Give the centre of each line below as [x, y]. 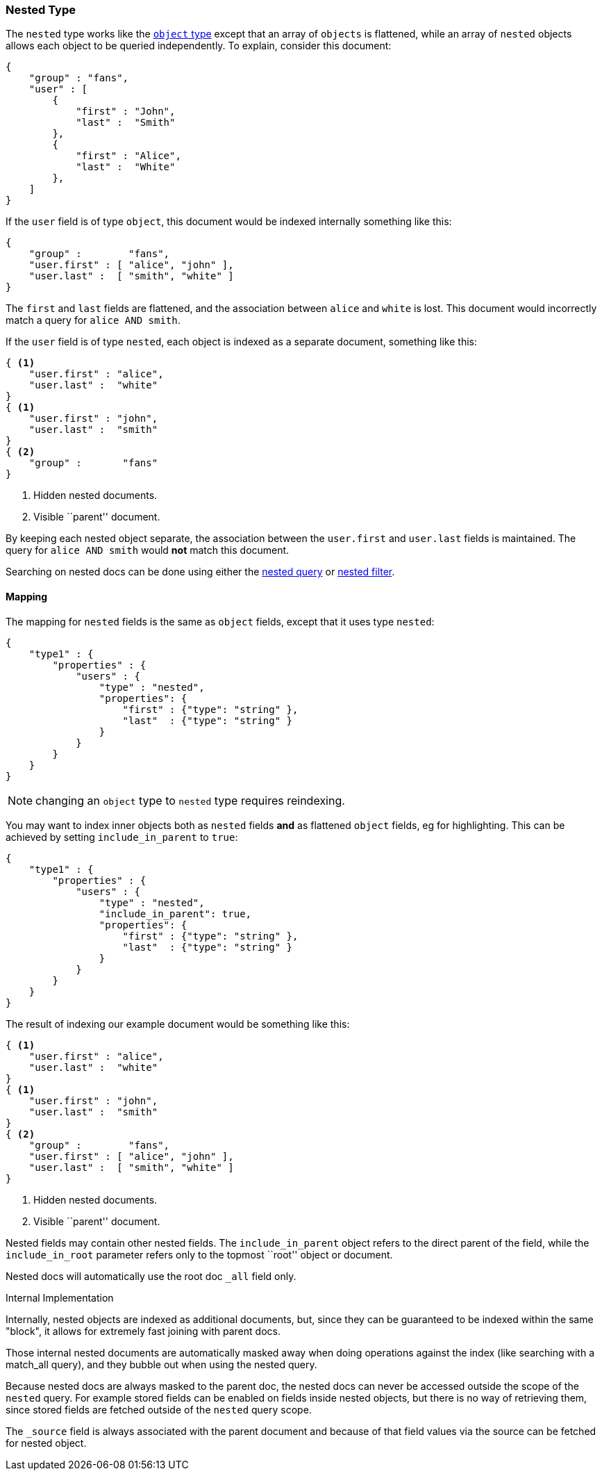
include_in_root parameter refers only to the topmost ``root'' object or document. [199, 1254]
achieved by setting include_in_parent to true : [122, 837]
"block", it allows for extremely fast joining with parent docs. [143, 1331]
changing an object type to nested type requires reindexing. [190, 800]
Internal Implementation [60, 1297]
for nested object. [46, 1443]
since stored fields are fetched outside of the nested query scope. [159, 1409]
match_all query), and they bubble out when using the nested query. [161, 1364]
